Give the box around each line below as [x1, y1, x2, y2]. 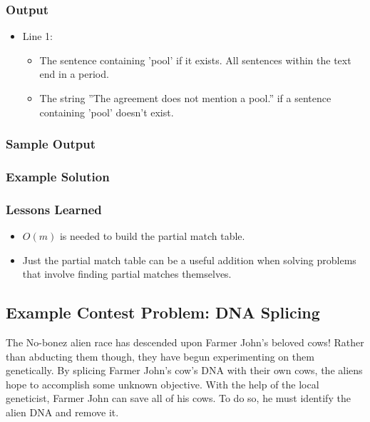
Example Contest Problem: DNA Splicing [6, 301, 320, 323]
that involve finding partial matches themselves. [22, 266, 232, 281]
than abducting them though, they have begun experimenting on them [6, 348, 314, 363]
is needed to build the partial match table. [59, 228, 245, 243]
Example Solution [6, 167, 110, 185]
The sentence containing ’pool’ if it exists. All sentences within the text [39, 52, 351, 67]
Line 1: [22, 29, 53, 44]
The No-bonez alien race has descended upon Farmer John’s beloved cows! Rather [6, 335, 364, 350]
